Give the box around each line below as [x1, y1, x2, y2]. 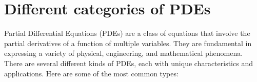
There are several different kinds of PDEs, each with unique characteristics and [4, 57, 253, 68]
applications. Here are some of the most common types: [4, 68, 179, 78]
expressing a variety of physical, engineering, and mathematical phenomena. [4, 48, 243, 58]
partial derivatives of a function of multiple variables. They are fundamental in [4, 37, 252, 48]
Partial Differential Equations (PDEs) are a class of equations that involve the [4, 28, 250, 38]
